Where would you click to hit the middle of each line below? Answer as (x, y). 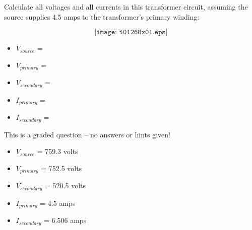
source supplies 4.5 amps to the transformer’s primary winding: (102, 16)
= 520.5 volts (65, 185)
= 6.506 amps (65, 220)
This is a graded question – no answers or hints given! (87, 134)
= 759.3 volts (57, 151)
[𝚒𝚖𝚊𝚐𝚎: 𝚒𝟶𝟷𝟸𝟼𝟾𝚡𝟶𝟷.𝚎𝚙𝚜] (131, 32)
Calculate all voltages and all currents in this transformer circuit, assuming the (126, 7)
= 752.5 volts (61, 168)
